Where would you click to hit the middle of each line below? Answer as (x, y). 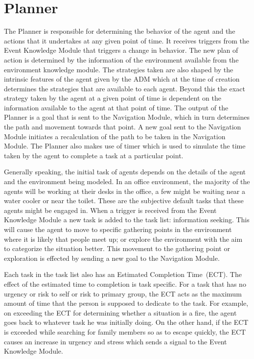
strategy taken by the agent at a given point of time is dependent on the (113, 98)
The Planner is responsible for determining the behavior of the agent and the (120, 31)
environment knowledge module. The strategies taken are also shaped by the (119, 69)
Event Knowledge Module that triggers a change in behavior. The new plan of (121, 50)
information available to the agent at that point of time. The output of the (116, 107)
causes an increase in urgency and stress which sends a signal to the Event (115, 341)
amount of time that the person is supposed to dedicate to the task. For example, (126, 303)
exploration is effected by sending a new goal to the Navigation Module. (112, 258)
